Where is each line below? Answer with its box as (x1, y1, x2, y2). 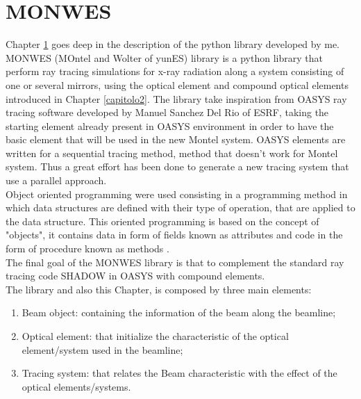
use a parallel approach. (6, 173, 107, 188)
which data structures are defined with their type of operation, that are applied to (6, 200, 355, 215)
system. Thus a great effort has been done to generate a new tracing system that (6, 159, 349, 174)
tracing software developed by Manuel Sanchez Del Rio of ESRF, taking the (6, 105, 329, 120)
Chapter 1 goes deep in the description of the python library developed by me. (6, 37, 340, 51)
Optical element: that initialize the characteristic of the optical (22, 329, 289, 343)
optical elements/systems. (22, 379, 131, 393)
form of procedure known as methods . (6, 241, 169, 256)
